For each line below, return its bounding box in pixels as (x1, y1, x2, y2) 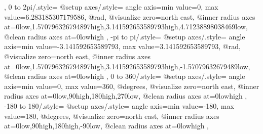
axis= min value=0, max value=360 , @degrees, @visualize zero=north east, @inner (4, 80, 259, 91)
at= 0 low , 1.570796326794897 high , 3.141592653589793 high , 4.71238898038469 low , (4, 21, 248, 32)
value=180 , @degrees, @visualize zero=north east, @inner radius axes (4, 110, 219, 121)
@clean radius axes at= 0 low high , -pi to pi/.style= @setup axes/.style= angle (4, 31, 245, 41)
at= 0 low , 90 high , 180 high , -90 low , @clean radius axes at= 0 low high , (4, 120, 209, 131)
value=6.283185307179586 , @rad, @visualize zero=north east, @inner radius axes (4, 11, 255, 22)
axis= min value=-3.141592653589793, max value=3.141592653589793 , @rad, (4, 41, 241, 52)
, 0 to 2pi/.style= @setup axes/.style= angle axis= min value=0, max (4, 2, 218, 12)
